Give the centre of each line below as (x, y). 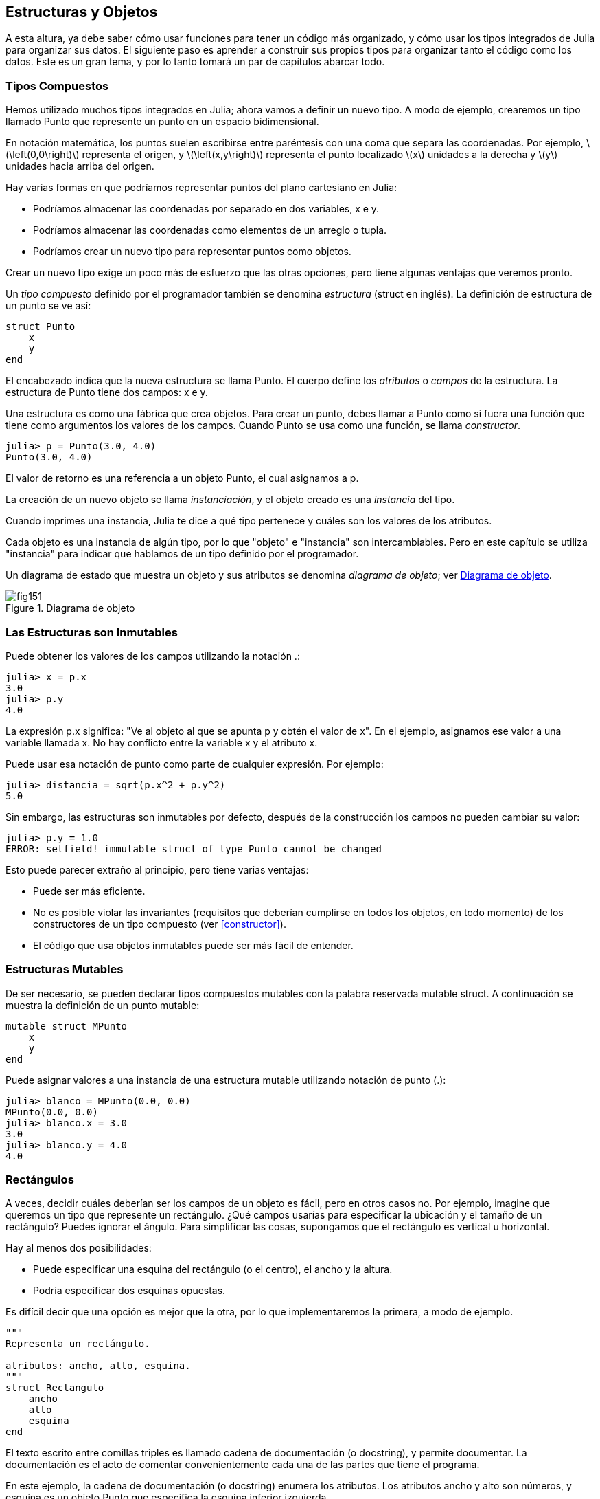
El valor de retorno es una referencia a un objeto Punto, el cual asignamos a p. (182, 478)
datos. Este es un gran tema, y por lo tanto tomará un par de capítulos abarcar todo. (195, 62)
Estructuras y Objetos (82, 12)
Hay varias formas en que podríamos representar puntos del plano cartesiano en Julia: (201, 188)
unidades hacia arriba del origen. (80, 166)
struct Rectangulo (55, 1388)
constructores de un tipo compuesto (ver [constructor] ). (160, 924)
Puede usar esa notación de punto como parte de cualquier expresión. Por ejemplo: (195, 764)
